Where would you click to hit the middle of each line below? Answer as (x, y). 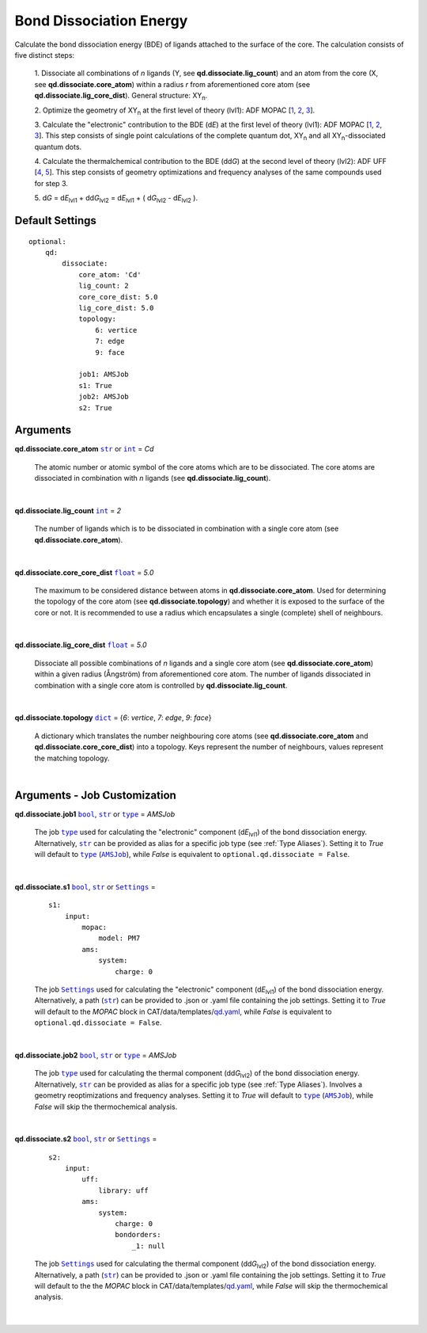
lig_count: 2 (104, 286)
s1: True (95, 385)
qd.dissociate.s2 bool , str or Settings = (86, 1139)
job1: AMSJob (104, 375)
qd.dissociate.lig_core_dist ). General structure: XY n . (121, 97)
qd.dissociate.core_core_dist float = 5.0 (84, 572)
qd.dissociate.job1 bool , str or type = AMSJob (95, 814)
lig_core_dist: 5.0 (116, 308)
